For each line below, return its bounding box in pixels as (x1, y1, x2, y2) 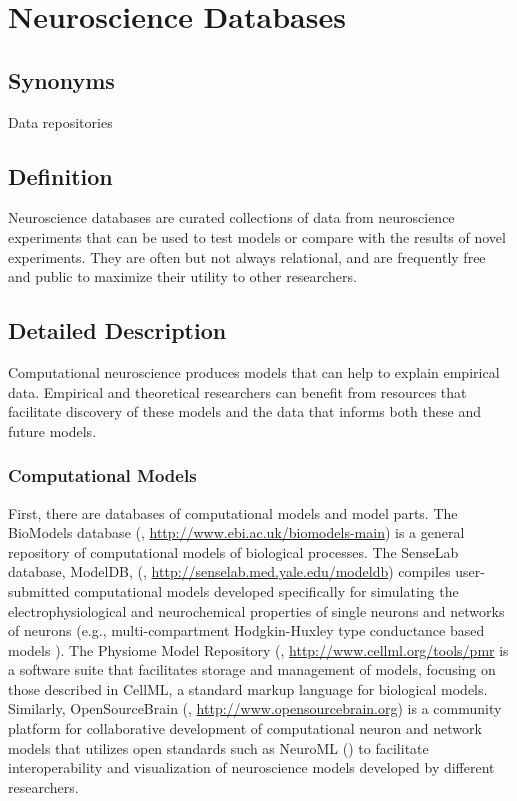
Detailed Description (8, 315, 227, 346)
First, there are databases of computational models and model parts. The (8, 502, 458, 523)
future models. (8, 420, 97, 441)
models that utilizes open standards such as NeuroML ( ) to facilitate (8, 737, 429, 758)
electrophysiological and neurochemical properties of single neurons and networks (8, 600, 505, 621)
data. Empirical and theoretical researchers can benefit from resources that (8, 381, 467, 402)
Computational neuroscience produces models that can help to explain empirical (8, 361, 500, 382)
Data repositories (8, 111, 113, 132)
